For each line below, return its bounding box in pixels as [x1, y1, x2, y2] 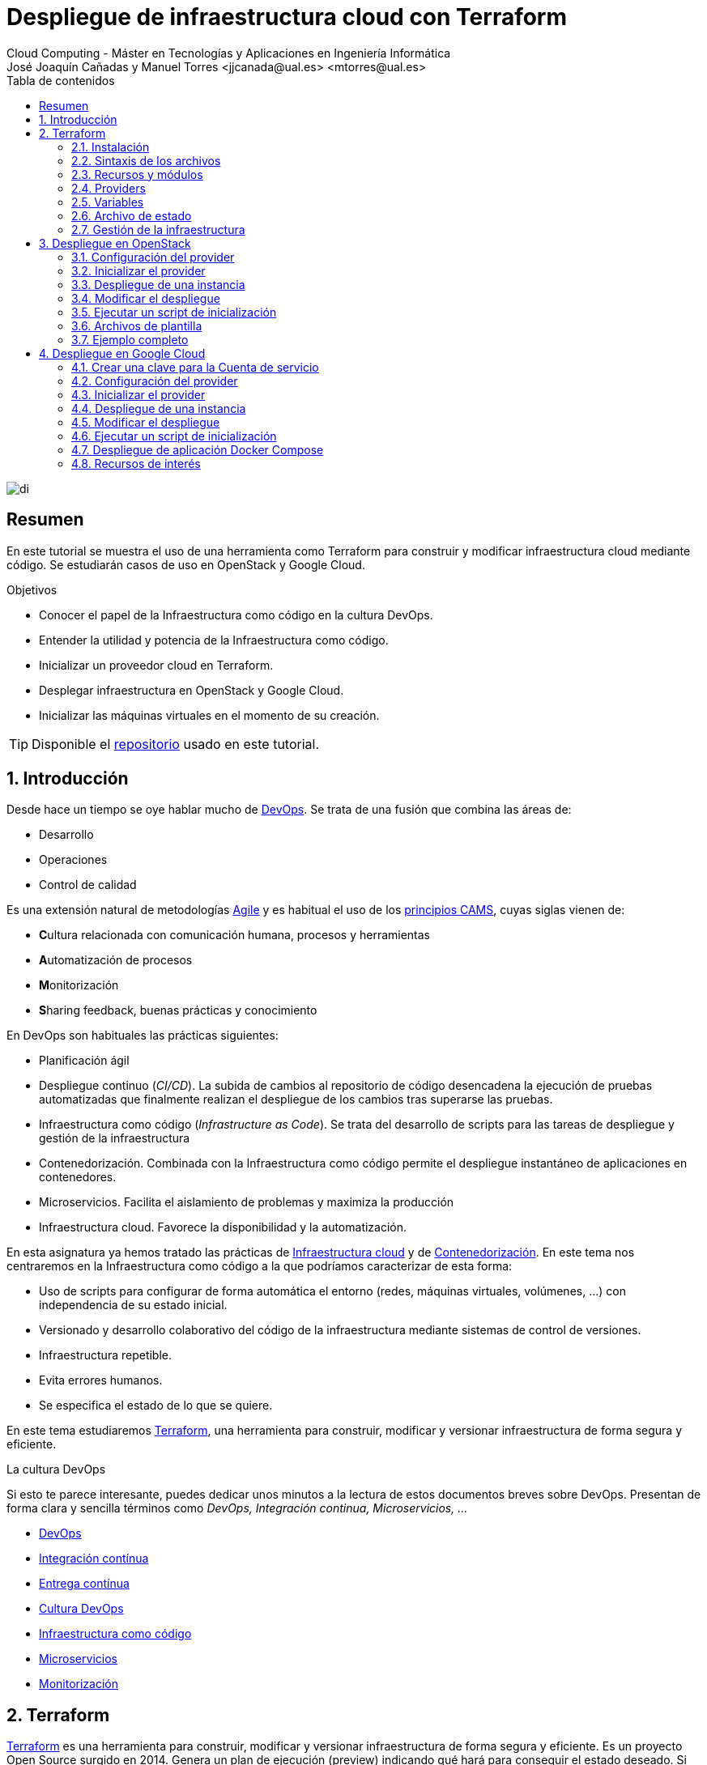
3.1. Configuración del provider [71, 249, 235, 264]
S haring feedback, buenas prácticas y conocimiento [39, 1003, 317, 1018]
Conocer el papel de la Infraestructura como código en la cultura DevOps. [39, 607, 433, 622]
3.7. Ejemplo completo [71, 332, 189, 347]
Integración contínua [39, 1551, 149, 1566]
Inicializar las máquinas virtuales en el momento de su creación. [39, 708, 380, 722]
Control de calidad [39, 878, 137, 892]
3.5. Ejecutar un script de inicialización [71, 304, 277, 319]
